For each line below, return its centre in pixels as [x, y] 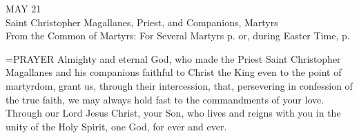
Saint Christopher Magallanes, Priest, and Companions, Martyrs [142, 22]
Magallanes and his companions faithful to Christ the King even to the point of [174, 72]
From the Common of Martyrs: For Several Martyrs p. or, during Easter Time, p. [178, 36]
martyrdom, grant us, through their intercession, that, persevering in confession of [179, 85]
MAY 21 [23, 8]
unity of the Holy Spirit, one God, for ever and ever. [116, 126]
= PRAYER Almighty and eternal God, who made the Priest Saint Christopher [173, 58]
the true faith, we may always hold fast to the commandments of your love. [165, 99]
